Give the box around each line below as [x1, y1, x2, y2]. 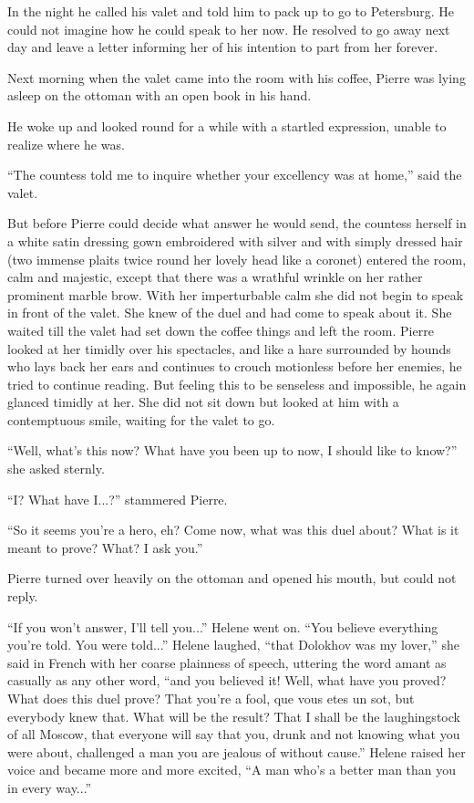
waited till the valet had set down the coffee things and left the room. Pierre [7, 320, 434, 339]
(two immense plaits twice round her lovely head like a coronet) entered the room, [7, 249, 467, 268]
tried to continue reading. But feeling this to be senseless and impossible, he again [7, 374, 467, 393]
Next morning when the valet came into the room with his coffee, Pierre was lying [7, 68, 466, 87]
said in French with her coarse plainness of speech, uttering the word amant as [7, 652, 447, 672]
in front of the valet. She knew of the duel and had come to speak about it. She [7, 303, 452, 322]
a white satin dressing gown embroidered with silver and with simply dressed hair [7, 231, 463, 250]
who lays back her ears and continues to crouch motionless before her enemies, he [7, 357, 462, 376]
